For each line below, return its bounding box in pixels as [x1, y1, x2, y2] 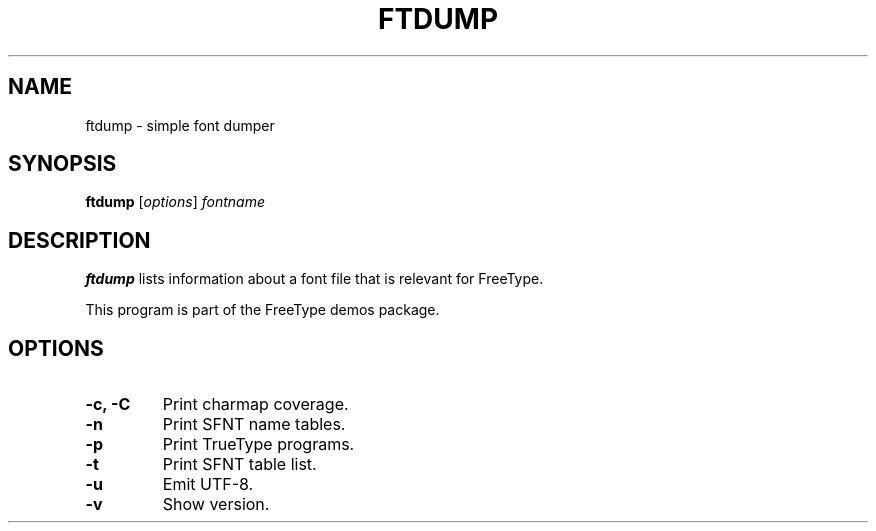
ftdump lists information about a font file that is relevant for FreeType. [85, 270, 544, 288]
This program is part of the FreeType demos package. [85, 301, 440, 319]
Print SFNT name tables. [162, 414, 346, 435]
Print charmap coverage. [162, 394, 349, 415]
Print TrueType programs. [162, 434, 355, 455]
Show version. [162, 494, 270, 515]
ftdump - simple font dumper [85, 116, 275, 134]
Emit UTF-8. [162, 474, 254, 495]
